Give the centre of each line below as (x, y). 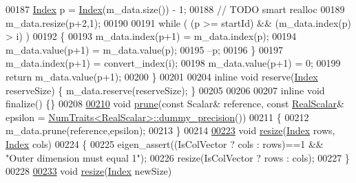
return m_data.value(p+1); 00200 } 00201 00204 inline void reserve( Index (162, 76)
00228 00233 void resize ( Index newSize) (89, 171)
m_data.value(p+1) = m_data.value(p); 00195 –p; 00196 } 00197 (144, 49)
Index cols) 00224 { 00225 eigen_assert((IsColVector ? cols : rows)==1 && (165, 143)
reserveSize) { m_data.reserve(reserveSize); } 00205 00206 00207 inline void (165, 90)
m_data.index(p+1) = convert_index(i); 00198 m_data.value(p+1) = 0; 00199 (173, 63)
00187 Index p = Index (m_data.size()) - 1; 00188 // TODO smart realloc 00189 (175, 9)
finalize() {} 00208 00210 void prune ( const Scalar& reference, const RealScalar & (175, 104)
